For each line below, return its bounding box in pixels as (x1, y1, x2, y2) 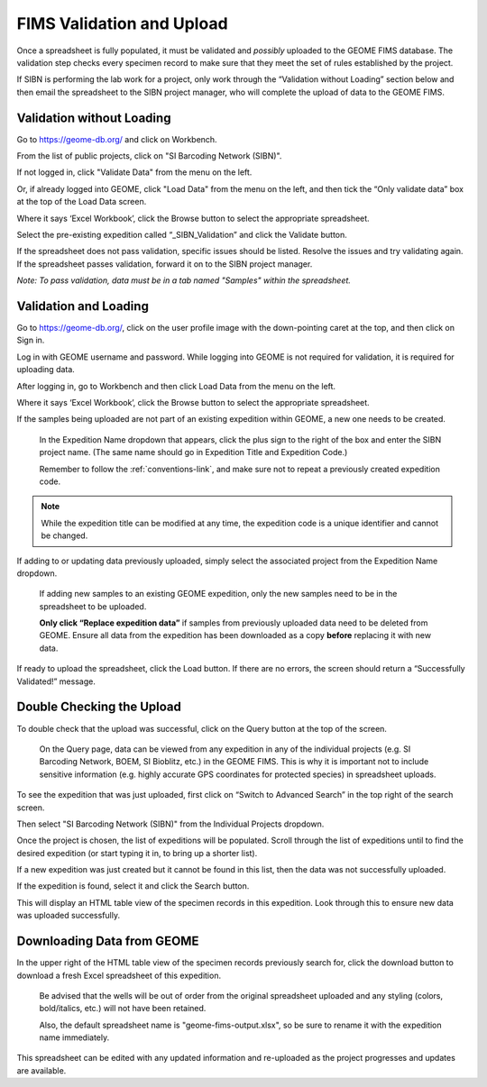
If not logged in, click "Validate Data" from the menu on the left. (16, 167, 253, 178)
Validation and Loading (16, 298, 149, 314)
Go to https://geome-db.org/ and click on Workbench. (16, 133, 217, 144)
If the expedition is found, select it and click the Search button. (16, 881, 250, 891)
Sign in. (16, 334, 45, 346)
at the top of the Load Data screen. (16, 196, 147, 207)
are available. (16, 1064, 67, 1076)
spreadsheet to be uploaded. (39, 600, 147, 612)
